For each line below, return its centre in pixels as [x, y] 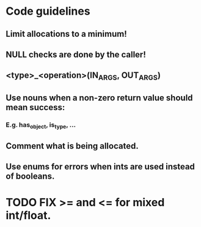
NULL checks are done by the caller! [76, 54]
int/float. [28, 216]
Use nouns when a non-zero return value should [99, 98]
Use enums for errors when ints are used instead [100, 166]
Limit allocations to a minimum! [66, 34]
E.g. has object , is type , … [41, 125]
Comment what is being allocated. [72, 146]
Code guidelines [48, 11]
